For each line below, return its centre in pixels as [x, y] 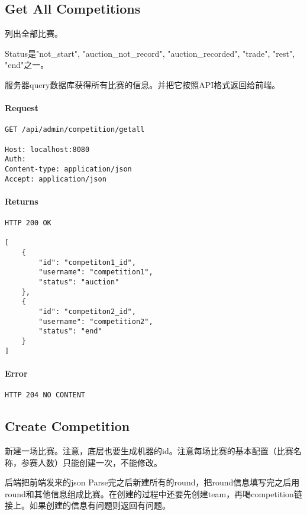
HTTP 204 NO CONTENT [45, 395]
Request [22, 108]
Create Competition [67, 426]
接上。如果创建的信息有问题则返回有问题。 [88, 505]
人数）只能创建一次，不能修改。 [100, 462]
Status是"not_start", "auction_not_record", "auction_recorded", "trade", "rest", [150, 53]
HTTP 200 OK [28, 223]
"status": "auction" [79, 282]
